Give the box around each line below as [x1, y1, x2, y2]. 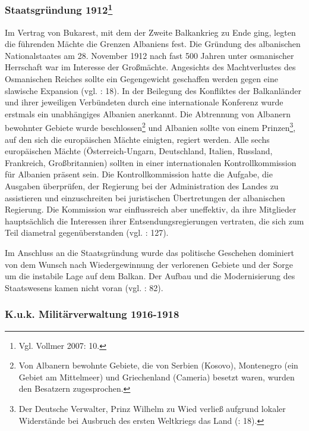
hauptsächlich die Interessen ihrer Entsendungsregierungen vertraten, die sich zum [5, 214, 304, 227]
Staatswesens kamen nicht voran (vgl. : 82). [5, 281, 163, 293]
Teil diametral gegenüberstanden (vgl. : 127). [5, 226, 169, 239]
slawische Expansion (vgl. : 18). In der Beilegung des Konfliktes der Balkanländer [5, 84, 301, 96]
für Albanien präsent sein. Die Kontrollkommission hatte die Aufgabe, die [5, 168, 273, 180]
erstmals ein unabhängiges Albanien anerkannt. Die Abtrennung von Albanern [5, 107, 291, 120]
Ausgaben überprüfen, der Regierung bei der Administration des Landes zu [5, 180, 279, 192]
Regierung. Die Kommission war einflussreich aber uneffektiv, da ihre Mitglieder [5, 203, 297, 215]
